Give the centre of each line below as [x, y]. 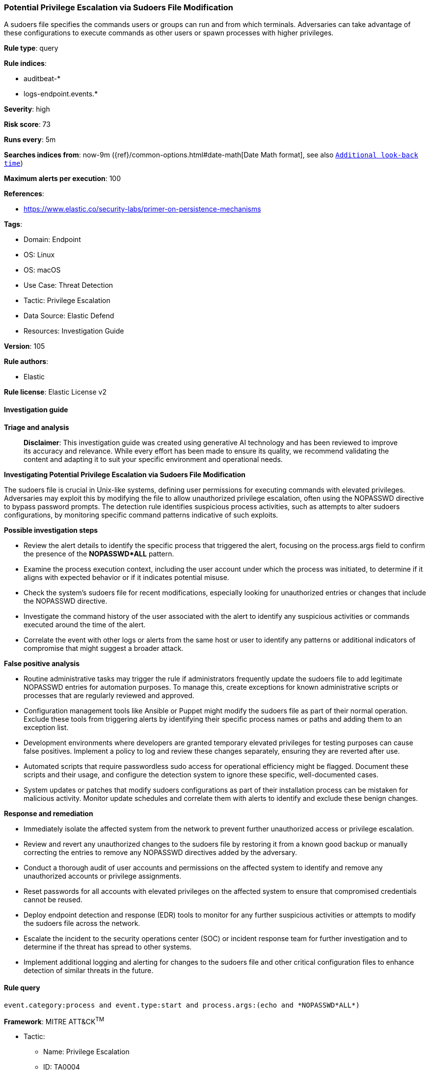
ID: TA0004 [62, 1067]
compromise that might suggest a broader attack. [104, 648]
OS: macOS [42, 270]
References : [24, 194]
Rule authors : [26, 362]
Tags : [13, 224]
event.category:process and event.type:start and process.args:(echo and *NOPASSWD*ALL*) [182, 1005]
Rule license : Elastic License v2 [55, 392]
